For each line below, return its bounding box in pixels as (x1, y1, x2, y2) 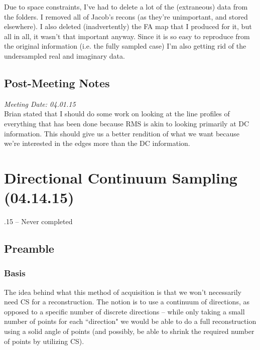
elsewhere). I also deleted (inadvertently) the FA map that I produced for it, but (4, 21, 252, 32)
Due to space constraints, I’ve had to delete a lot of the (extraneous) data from (4, 2, 248, 12)
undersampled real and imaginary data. (4, 50, 125, 61)
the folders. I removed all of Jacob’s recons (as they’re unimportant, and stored (4, 11, 248, 22)
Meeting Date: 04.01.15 (4, 98, 76, 109)
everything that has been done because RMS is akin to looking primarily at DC (4, 118, 249, 128)
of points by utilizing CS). (4, 335, 84, 346)
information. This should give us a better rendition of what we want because (4, 128, 240, 138)
